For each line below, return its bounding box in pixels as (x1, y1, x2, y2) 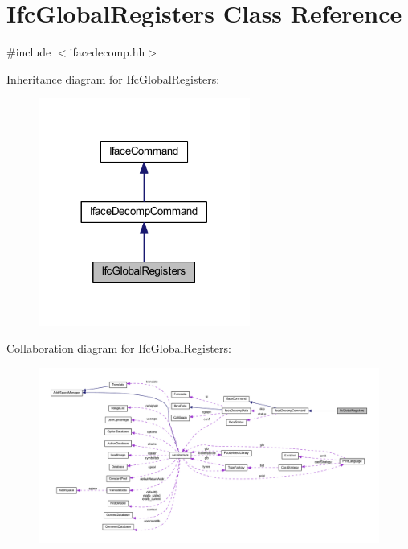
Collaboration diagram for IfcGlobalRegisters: (6, 340, 231, 357)
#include (6, 43, 51, 60)
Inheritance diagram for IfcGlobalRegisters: (6, 70, 220, 87)
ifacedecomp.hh (69, 43, 145, 60)
